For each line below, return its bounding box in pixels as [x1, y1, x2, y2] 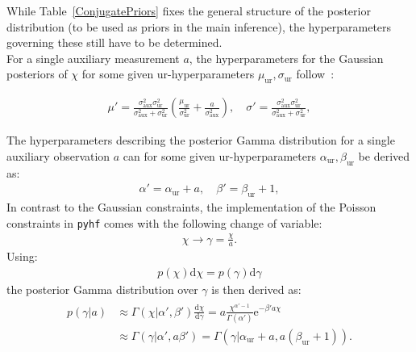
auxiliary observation [6, 147, 110, 164]
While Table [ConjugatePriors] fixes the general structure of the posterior [6, 2, 371, 19]
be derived [358, 147, 410, 164]
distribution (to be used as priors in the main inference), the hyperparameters [6, 18, 392, 35]
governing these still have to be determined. [6, 34, 223, 51]
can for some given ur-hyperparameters [123, 147, 316, 164]
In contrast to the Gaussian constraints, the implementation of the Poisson [6, 199, 376, 216]
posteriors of [6, 65, 68, 82]
